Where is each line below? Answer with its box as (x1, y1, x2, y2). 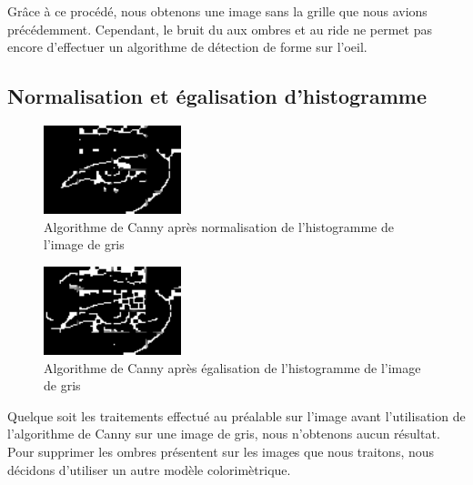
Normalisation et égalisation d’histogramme (7, 82, 428, 110)
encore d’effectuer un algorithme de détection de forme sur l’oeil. (7, 37, 367, 56)
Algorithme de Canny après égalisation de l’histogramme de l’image (44, 358, 421, 377)
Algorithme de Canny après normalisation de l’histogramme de (44, 217, 394, 236)
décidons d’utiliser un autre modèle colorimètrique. (7, 460, 291, 479)
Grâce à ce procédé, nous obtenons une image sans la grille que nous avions (7, 2, 428, 20)
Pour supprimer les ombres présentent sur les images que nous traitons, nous (7, 442, 435, 461)
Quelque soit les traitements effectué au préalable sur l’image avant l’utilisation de (7, 406, 466, 425)
